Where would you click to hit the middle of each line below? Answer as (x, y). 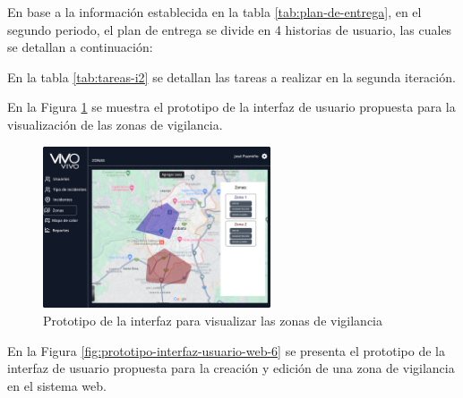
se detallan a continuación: (80, 47)
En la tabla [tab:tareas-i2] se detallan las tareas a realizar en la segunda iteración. (231, 76)
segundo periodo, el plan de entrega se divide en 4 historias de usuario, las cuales (230, 29)
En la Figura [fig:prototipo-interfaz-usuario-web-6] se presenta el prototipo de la (226, 350)
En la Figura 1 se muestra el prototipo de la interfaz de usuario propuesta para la (231, 107)
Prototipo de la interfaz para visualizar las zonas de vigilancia (213, 320)
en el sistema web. (57, 385)
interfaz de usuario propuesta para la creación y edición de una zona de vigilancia (231, 368)
